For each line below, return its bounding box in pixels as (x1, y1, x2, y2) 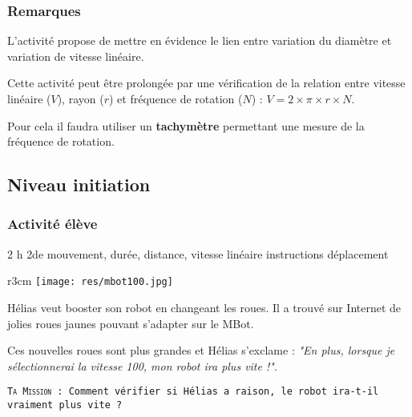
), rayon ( (57, 90, 104, 106)
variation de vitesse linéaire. (7, 47, 144, 64)
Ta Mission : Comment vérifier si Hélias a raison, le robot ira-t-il (7, 386, 379, 398)
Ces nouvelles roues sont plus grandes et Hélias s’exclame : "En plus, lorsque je (7, 342, 395, 359)
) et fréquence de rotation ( (109, 90, 243, 106)
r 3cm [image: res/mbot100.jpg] (7, 272, 173, 289)
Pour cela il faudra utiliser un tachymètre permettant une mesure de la (7, 117, 365, 134)
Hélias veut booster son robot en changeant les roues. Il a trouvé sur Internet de (7, 299, 402, 316)
